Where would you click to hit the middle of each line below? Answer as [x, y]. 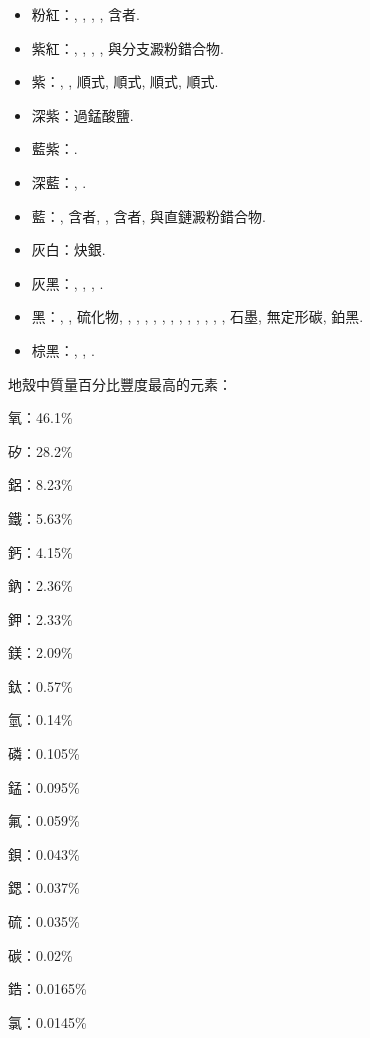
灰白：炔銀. [68, 249]
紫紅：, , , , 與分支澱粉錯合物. [127, 47]
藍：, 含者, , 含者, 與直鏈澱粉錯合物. [148, 215]
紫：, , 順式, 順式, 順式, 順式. [125, 81]
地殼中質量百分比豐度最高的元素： [120, 383]
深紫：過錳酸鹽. [82, 114]
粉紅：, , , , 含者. [85, 14]
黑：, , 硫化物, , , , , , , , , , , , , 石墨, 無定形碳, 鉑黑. [197, 316]
